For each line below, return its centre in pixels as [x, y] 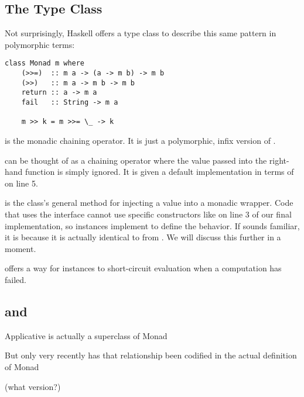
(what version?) [33, 386]
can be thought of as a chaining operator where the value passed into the [136, 160]
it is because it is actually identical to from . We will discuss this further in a [143, 237]
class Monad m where [45, 63]
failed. [16, 279]
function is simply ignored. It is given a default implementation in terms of [160, 172]
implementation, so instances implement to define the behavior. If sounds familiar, [152, 225]
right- [279, 160]
